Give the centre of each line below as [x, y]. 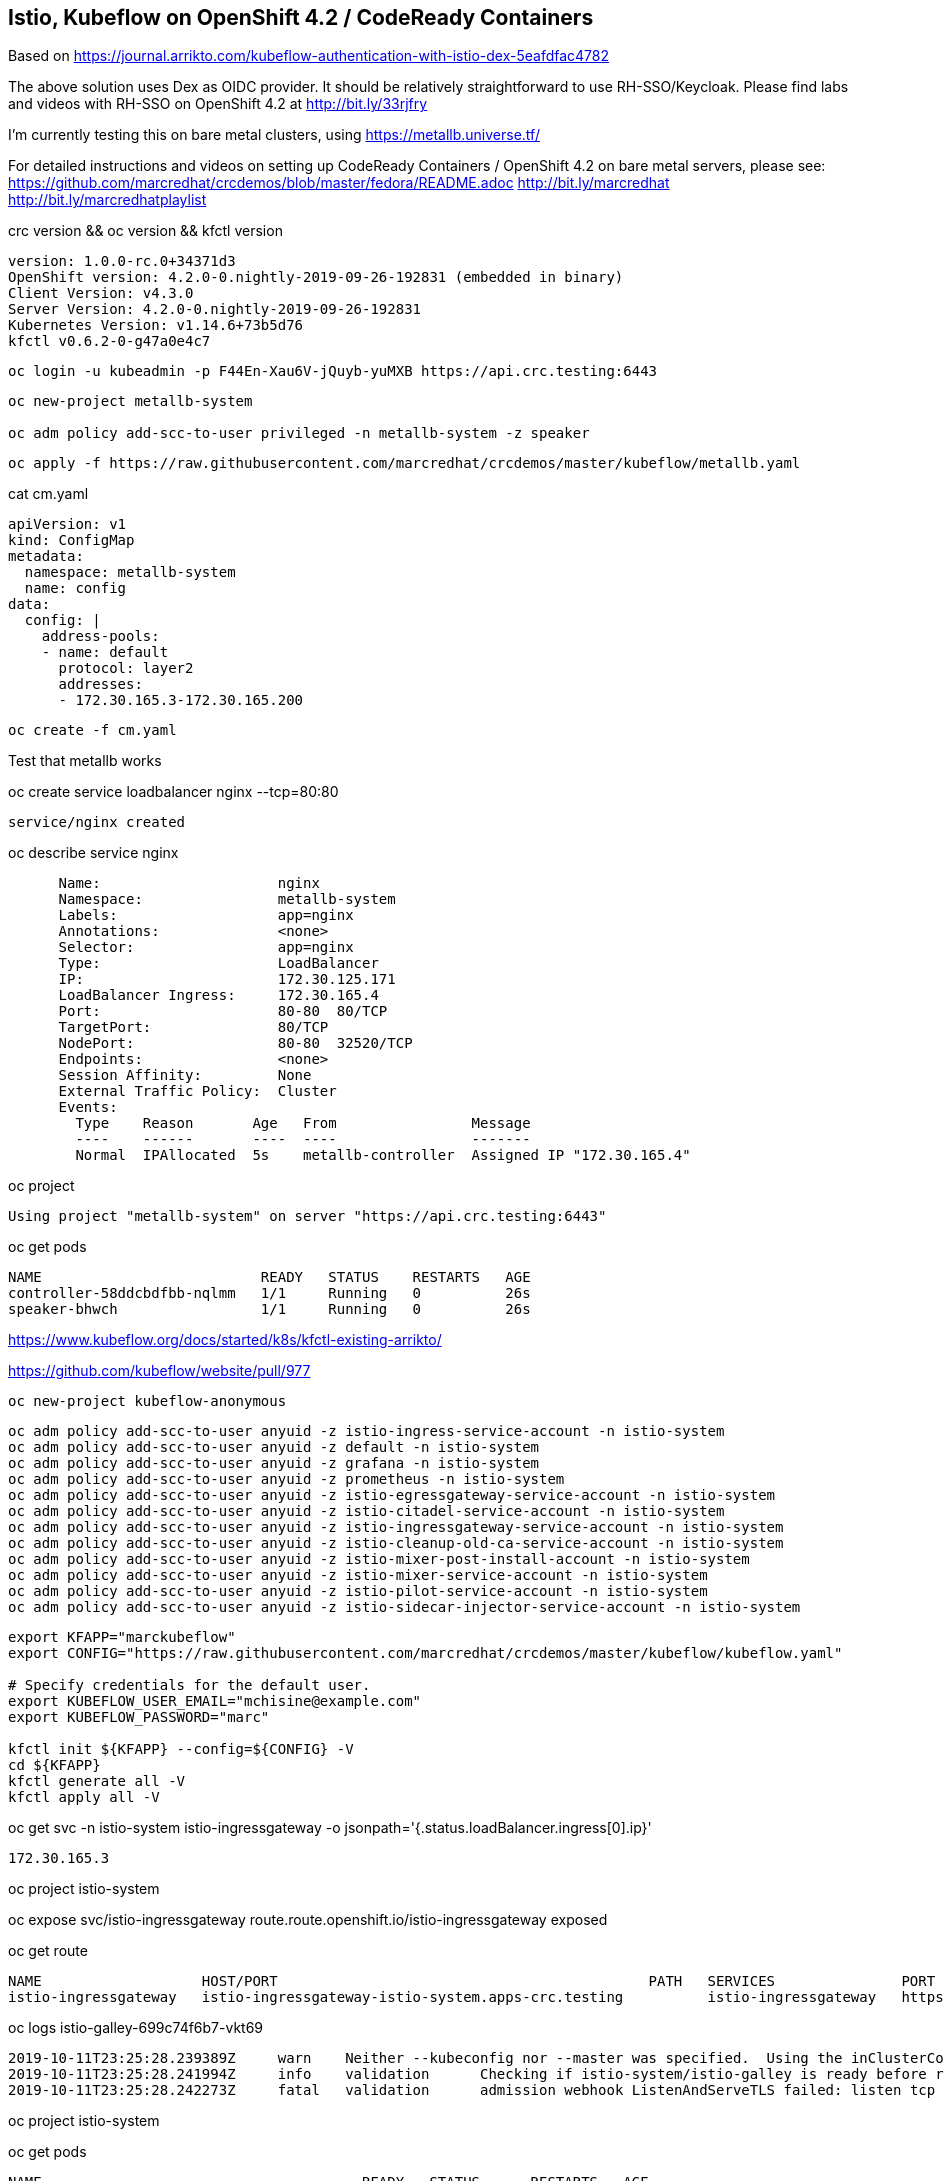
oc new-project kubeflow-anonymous [147, 1401]
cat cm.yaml [48, 494]
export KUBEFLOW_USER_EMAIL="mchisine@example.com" [215, 1701]
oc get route [48, 1951]
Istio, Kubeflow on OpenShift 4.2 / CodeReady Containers [301, 17]
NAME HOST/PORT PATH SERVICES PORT [472, 1981]
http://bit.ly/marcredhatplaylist [107, 200]
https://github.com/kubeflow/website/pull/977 [159, 1371]
